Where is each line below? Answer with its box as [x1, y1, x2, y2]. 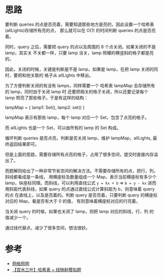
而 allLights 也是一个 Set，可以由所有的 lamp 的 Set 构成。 [5, 125, 121, 130]
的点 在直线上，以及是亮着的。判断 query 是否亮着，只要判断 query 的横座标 [5, 192, 158, 198]
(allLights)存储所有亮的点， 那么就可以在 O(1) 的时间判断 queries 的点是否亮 [5, 27, 156, 33]
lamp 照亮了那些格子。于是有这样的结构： [5, 95, 89, 100]
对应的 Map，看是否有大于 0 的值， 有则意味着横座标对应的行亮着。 [5, 198, 141, 204]
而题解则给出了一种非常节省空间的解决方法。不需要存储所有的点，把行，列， [5, 168, 158, 174]
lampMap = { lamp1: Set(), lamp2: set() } [5, 104, 85, 110]
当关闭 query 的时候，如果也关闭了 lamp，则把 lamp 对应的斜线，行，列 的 [5, 208, 154, 214]
